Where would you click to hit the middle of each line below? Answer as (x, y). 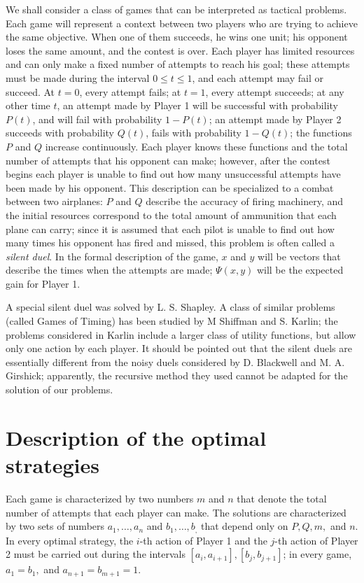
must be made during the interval (78, 77)
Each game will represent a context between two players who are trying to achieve (182, 23)
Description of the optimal (136, 437)
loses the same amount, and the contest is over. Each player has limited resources (180, 50)
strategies (52, 465)
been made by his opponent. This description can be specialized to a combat (170, 187)
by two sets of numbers (55, 526)
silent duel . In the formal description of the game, (112, 256)
